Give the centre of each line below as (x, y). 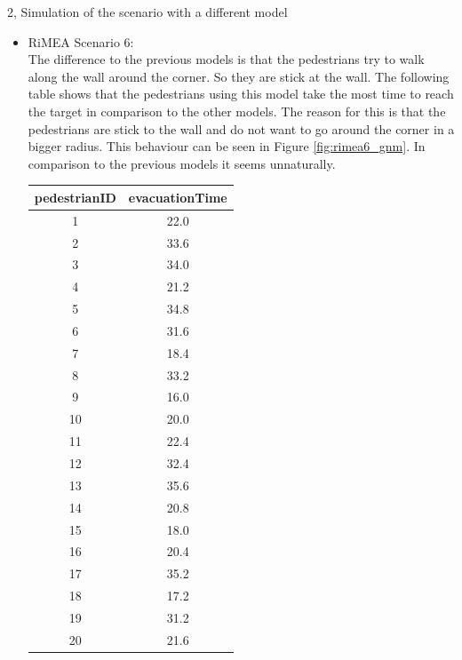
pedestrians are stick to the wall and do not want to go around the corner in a (241, 128)
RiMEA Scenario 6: (81, 41)
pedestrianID (75, 197)
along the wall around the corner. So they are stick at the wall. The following (239, 76)
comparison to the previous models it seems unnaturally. (182, 163)
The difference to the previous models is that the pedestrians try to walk (226, 59)
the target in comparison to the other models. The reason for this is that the (237, 111)
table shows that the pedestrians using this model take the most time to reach (241, 94)
